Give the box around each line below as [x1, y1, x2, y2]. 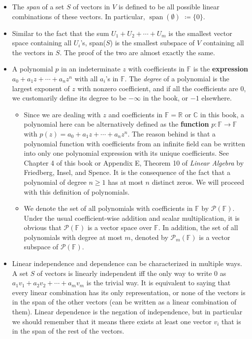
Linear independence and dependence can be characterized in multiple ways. [12, 258, 242, 269]
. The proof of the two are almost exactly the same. [60, 47, 215, 57]
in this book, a [200, 109, 244, 119]
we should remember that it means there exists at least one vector [12, 316, 212, 326]
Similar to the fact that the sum [12, 28, 109, 38]
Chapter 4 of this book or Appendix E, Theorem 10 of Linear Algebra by [24, 157, 244, 168]
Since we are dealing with [24, 109, 101, 119]
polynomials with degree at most [24, 232, 123, 242]
